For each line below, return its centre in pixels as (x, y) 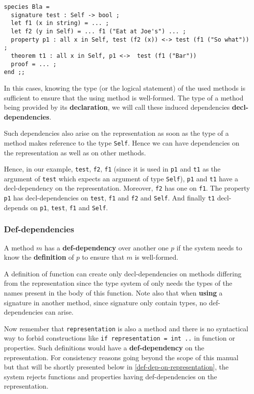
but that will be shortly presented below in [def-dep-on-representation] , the (116, 367)
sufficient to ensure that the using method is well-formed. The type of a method (124, 97)
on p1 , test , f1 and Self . (69, 207)
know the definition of (39, 257)
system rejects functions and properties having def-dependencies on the (111, 376)
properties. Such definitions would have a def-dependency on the (104, 348)
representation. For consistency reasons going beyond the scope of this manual (121, 357)
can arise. (59, 312)
